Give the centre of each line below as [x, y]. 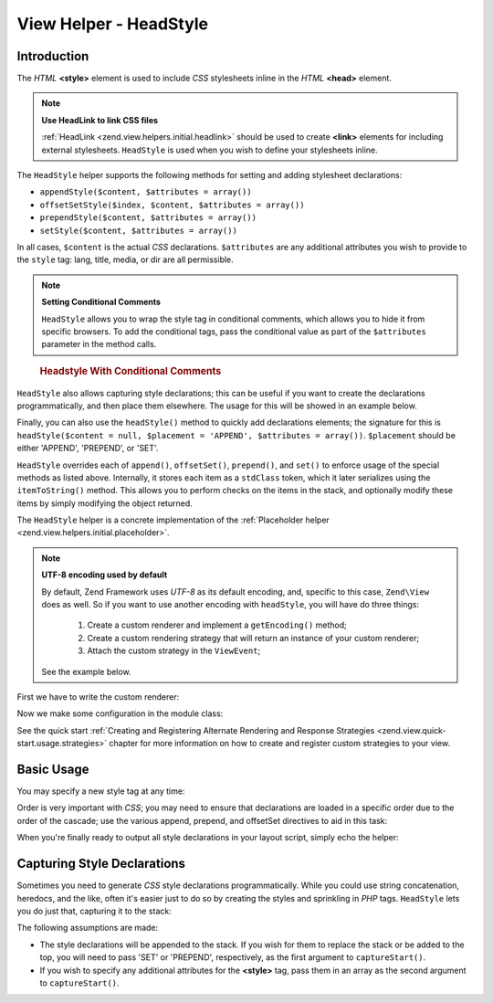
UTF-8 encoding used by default [105, 575]
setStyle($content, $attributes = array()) [138, 230]
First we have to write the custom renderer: [98, 697]
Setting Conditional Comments [101, 302]
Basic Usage [53, 769]
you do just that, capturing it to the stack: [94, 911]
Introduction [53, 56]
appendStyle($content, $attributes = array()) [146, 192]
